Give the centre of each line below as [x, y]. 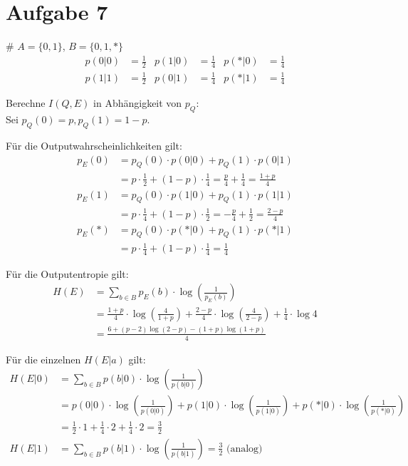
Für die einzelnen [43, 359]
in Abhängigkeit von [138, 103]
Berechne [26, 103]
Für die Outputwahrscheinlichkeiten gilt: [94, 146]
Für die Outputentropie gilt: [67, 273]
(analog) [245, 449]
